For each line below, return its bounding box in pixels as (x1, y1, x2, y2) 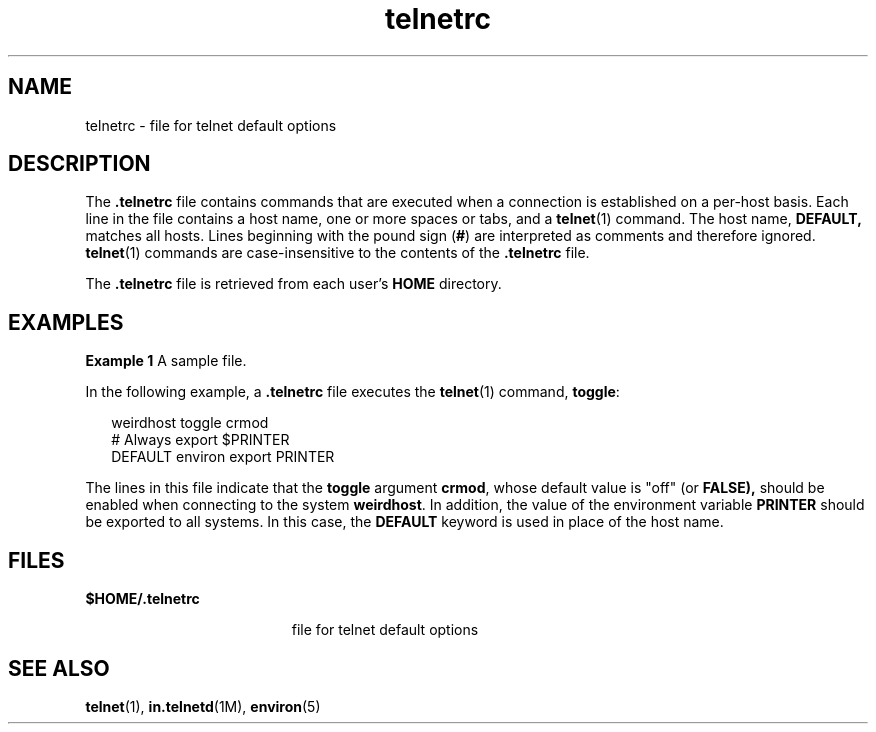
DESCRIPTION (8, 151, 151, 177)
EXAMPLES (8, 309, 124, 335)
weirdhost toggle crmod (111, 414, 269, 432)
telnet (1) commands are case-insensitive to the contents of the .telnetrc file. (85, 244, 590, 262)
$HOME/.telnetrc (85, 590, 200, 608)
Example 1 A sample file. (85, 352, 247, 370)
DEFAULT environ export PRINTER (111, 448, 335, 466)
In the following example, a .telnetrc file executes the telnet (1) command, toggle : (85, 383, 620, 401)
